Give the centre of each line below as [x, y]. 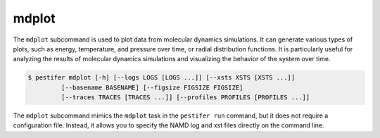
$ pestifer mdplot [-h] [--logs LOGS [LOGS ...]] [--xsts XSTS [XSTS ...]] [161, 78]
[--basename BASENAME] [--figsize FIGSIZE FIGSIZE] [152, 87]
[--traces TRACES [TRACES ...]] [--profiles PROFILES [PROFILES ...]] [185, 98]
